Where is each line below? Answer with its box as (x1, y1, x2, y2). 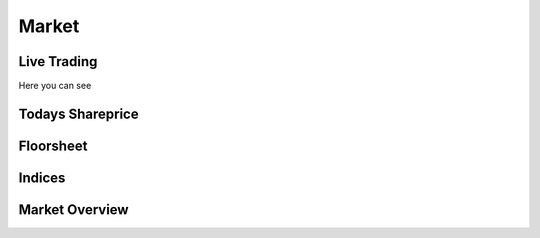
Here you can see (18, 80, 92, 92)
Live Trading (18, 53, 98, 70)
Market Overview (18, 201, 129, 218)
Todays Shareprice (18, 105, 139, 122)
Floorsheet (18, 137, 88, 154)
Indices (18, 169, 66, 186)
